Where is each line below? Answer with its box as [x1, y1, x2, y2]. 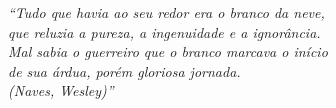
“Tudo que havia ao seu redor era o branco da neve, [8, 2, 325, 22]
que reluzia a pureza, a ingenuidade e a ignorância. [8, 21, 321, 42]
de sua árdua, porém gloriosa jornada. [8, 60, 241, 81]
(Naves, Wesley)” [8, 80, 114, 101]
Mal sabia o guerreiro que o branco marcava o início [8, 41, 328, 62]
